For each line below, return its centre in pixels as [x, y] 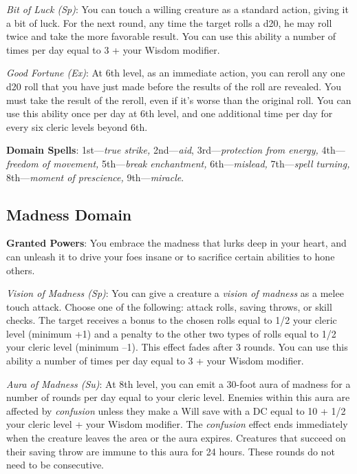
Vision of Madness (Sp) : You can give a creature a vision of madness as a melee [175, 293]
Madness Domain [69, 214]
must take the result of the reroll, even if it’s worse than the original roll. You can [179, 100]
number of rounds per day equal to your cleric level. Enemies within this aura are [178, 397]
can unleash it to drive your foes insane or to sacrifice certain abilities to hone [171, 256]
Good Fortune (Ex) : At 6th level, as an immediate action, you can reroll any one [176, 73]
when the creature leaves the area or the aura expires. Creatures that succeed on [176, 438]
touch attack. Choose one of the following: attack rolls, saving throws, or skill [169, 306]
